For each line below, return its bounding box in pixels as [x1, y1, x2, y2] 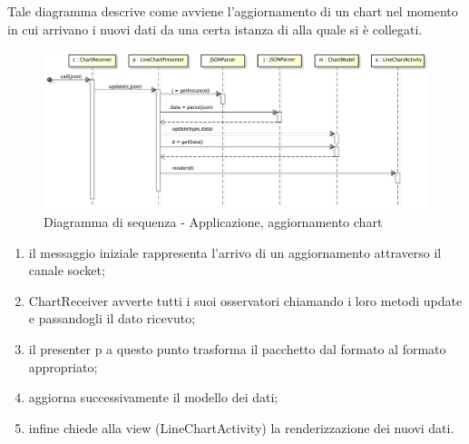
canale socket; [28, 261, 105, 280]
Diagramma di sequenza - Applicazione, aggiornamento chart [44, 212, 383, 232]
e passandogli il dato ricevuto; [28, 309, 196, 328]
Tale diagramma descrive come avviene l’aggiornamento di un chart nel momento [7, 2, 458, 20]
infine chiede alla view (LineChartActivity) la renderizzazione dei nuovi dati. [28, 418, 454, 437]
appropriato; [28, 357, 98, 376]
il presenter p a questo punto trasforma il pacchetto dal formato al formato [28, 340, 446, 359]
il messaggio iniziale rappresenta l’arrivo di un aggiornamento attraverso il [28, 242, 442, 261]
